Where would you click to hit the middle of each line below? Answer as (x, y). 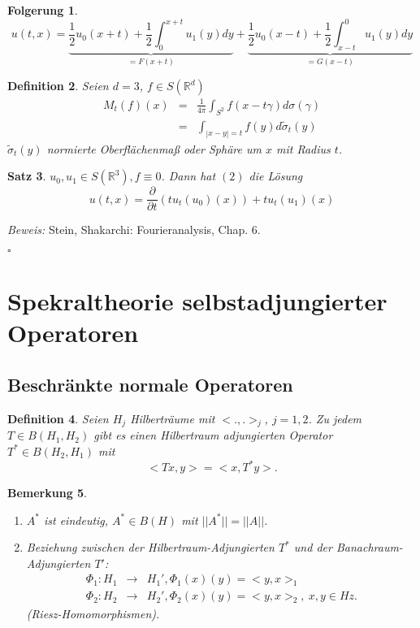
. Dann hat (188, 176)
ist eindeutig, (76, 520)
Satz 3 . (27, 176)
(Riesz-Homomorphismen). (93, 613)
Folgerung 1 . (43, 10)
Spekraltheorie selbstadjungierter (197, 301)
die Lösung (276, 176)
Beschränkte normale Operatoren (150, 384)
